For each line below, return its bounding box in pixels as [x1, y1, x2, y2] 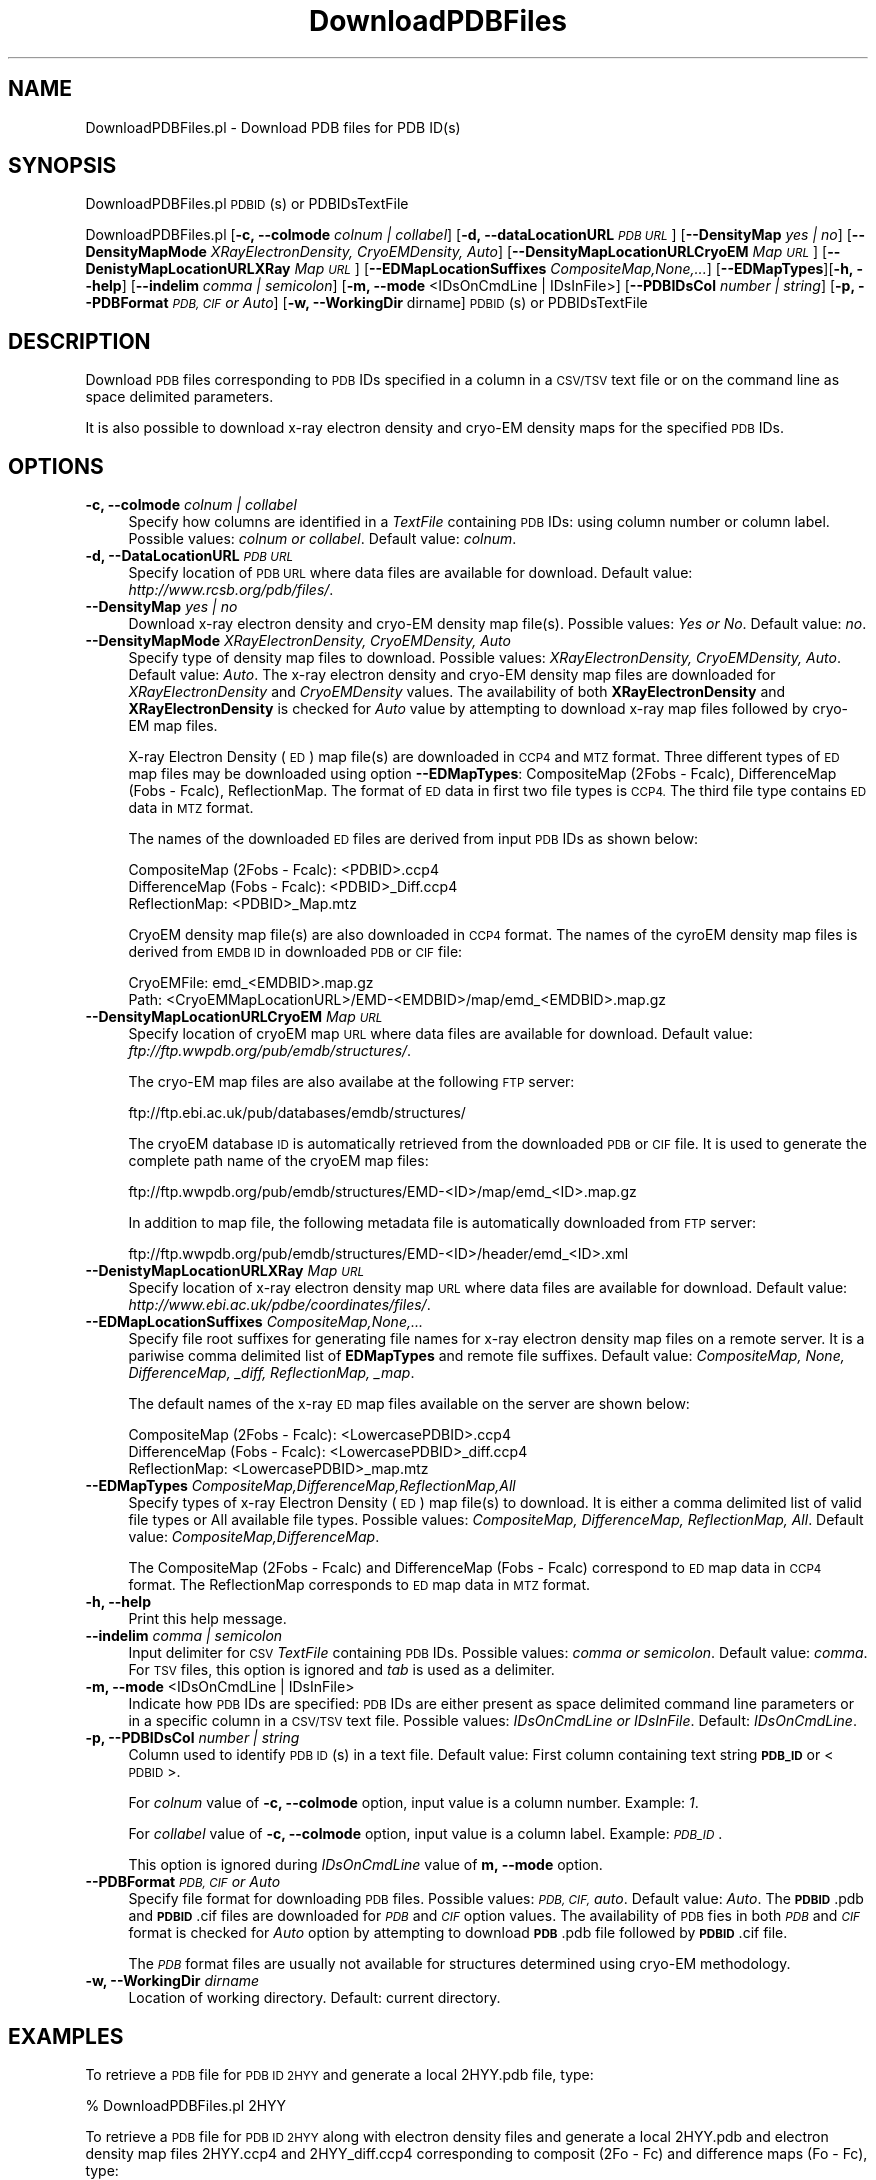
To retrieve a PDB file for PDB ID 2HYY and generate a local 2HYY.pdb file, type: [85, 2065, 594, 2083]
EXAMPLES [8, 2023, 124, 2049]
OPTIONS [8, 453, 104, 479]
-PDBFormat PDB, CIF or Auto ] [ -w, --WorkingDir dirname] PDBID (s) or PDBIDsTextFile [85, 294, 648, 312]
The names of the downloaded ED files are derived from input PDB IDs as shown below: [128, 830, 699, 848]
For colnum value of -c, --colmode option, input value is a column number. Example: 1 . [128, 1794, 699, 1812]
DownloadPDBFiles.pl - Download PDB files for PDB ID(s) [85, 118, 461, 136]
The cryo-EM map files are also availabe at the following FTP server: [128, 1073, 575, 1091]
